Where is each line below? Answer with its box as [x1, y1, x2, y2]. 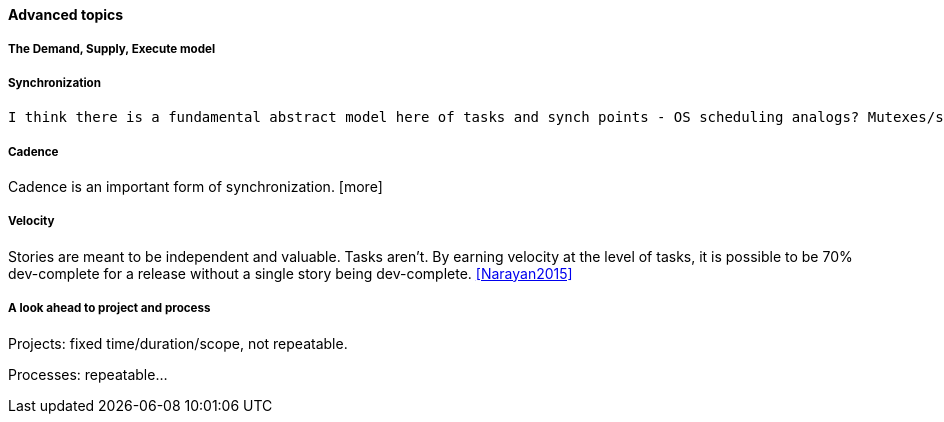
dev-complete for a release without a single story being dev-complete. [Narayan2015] [8, 264, 573, 282]
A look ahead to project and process [8, 301, 211, 316]
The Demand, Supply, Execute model [8, 42, 216, 57]
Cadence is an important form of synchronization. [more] [8, 177, 383, 195]
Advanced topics [8, 6, 124, 23]
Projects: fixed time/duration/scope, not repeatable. [8, 334, 348, 352]
